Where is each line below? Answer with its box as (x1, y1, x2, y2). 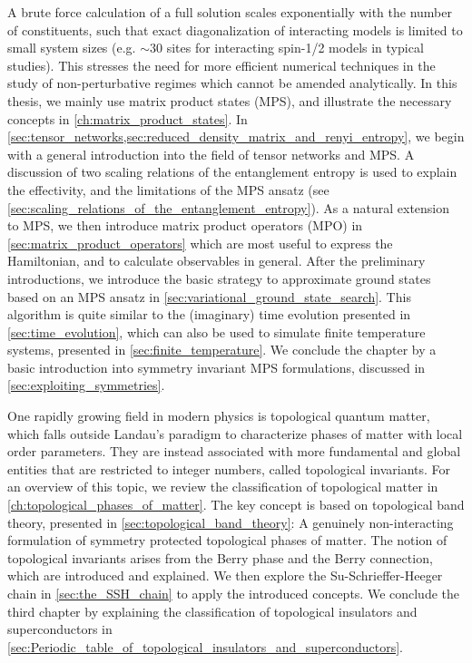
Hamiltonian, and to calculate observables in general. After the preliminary (7, 251, 426, 270)
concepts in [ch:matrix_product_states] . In (7, 109, 248, 128)
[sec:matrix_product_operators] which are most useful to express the (7, 233, 393, 252)
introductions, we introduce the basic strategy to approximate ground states (7, 268, 431, 288)
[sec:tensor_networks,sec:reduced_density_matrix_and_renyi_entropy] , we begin (7, 127, 465, 146)
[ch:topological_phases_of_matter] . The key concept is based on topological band (7, 495, 465, 514)
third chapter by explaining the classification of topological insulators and (7, 601, 418, 620)
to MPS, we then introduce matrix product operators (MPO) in (7, 216, 363, 235)
